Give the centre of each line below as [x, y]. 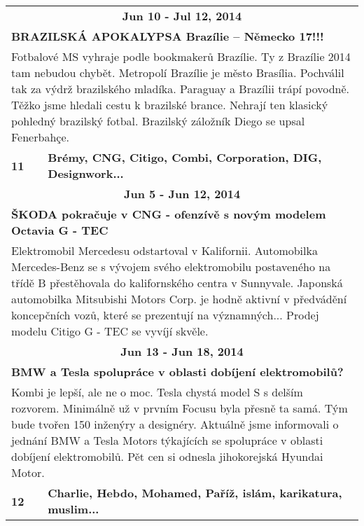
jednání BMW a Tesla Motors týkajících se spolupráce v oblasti [167, 440]
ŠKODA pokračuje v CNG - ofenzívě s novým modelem [169, 214]
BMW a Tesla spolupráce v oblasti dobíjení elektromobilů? [177, 372]
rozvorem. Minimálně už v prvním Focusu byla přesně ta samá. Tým [180, 408]
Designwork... [86, 173]
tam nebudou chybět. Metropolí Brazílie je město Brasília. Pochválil [178, 72]
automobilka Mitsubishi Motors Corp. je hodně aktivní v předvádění [179, 299]
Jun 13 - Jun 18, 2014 [182, 351]
